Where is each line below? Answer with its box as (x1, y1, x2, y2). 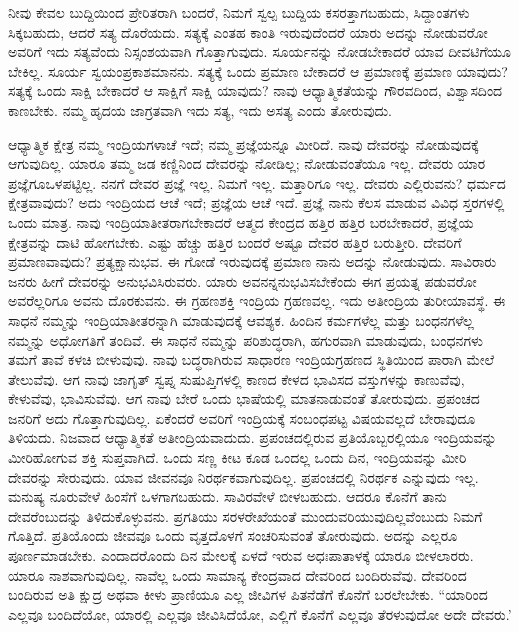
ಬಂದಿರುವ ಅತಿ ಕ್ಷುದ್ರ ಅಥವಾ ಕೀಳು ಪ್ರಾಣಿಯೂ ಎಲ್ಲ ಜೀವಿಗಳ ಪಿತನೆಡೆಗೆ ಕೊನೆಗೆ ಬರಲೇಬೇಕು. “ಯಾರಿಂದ (8, 584, 488, 605)
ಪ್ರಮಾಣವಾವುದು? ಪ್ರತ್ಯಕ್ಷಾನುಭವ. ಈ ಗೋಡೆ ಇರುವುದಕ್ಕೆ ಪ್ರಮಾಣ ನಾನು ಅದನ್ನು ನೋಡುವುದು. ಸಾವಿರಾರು (8, 251, 497, 272)
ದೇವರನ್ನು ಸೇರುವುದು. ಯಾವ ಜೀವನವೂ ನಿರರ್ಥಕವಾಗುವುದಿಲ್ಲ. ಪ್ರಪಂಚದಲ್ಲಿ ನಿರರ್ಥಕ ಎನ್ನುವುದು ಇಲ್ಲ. (8, 466, 479, 487)
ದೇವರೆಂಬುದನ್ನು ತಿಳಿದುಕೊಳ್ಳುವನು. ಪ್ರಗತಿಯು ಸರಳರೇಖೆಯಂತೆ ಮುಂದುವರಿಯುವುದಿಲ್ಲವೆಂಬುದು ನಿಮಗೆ (8, 505, 483, 526)
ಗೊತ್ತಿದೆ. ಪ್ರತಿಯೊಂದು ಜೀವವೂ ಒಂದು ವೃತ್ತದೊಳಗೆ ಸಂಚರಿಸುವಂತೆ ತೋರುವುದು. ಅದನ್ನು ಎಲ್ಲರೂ (8, 525, 458, 546)
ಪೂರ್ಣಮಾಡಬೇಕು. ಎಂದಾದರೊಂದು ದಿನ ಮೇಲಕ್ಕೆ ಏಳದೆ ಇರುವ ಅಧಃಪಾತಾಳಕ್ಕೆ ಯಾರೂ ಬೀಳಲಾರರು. (8, 545, 474, 566)
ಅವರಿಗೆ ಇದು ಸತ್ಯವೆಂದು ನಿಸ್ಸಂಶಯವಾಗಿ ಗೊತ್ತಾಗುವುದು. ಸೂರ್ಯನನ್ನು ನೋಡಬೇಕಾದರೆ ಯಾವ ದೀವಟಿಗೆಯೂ (8, 41, 512, 62)
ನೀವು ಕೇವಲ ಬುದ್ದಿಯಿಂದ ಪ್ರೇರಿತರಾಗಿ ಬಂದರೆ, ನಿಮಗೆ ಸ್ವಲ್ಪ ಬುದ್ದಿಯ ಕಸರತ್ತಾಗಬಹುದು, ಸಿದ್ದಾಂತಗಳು (8, 2, 470, 22)
